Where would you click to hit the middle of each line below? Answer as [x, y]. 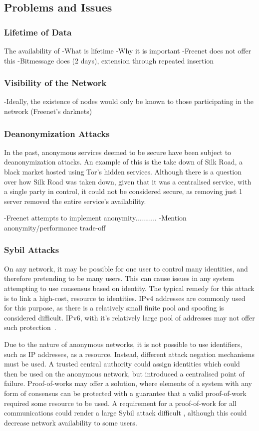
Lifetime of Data [38, 32]
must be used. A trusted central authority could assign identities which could [122, 364]
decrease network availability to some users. [71, 422]
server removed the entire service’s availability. [75, 201]
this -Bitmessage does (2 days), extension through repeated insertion [109, 60]
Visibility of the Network [55, 83]
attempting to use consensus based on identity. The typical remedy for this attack [129, 288]
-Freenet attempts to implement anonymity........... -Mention [95, 218]
